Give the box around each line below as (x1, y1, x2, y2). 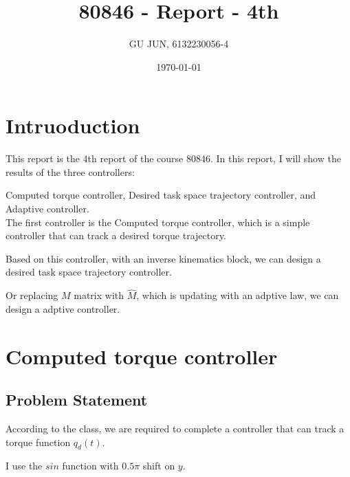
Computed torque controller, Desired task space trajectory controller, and (6, 188, 316, 202)
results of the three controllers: (6, 164, 135, 179)
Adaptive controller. (6, 201, 89, 216)
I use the (6, 458, 43, 473)
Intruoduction (6, 111, 140, 140)
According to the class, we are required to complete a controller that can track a (6, 421, 344, 435)
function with (62, 458, 119, 473)
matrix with (74, 288, 124, 302)
